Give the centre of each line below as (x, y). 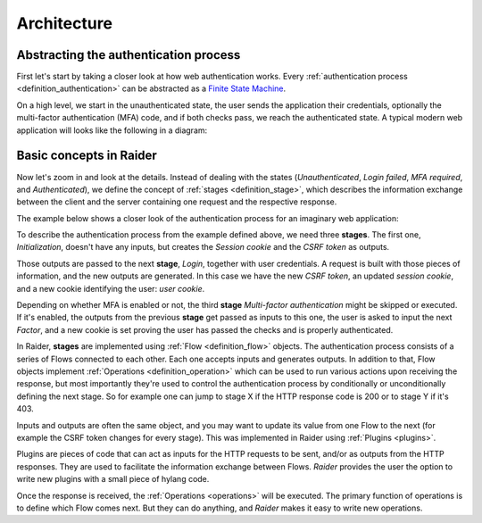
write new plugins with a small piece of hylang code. (113, 479)
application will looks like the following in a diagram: (112, 130)
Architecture (65, 23)
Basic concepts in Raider (87, 156)
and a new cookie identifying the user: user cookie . (111, 288)
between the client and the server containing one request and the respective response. (177, 202)
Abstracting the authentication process (129, 55)
